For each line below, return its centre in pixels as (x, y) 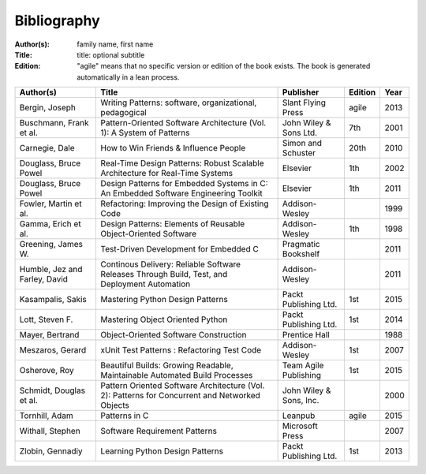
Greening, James (51, 244)
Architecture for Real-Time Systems (166, 174)
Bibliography (57, 21)
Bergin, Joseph (48, 108)
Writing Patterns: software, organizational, (179, 103)
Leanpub (299, 416)
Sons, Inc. (301, 401)
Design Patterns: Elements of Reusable (173, 224)
